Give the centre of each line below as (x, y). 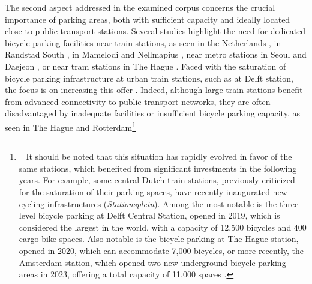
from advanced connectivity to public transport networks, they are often (138, 101)
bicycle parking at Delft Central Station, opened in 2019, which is (159, 215)
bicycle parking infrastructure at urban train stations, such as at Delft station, (149, 78)
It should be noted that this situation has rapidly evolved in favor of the (159, 156)
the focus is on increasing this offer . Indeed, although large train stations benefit (154, 90)
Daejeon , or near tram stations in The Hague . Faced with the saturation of (145, 66)
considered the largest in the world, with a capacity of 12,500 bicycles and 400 (163, 227)
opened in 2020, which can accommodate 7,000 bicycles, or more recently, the (161, 250)
